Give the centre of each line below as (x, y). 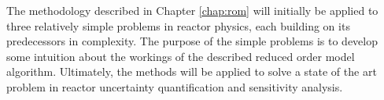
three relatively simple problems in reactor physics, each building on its (178, 25)
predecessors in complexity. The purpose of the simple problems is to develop (192, 41)
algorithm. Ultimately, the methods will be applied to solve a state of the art (192, 71)
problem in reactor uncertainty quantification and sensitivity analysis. (175, 86)
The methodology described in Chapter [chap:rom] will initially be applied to (192, 10)
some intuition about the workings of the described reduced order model (181, 56)
